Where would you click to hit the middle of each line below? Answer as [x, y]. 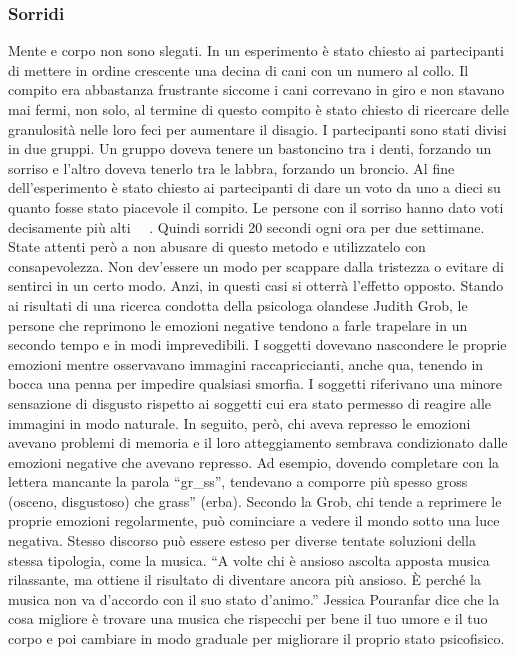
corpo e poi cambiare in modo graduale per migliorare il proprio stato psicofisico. [256, 638]
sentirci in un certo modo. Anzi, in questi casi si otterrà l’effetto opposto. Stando [256, 285]
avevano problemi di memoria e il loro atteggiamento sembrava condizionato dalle [258, 442]
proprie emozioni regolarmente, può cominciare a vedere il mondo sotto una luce [254, 520]
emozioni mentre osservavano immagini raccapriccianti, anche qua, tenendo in [246, 363]
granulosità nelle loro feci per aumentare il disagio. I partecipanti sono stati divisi [257, 128]
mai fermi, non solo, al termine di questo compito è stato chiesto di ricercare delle [258, 109]
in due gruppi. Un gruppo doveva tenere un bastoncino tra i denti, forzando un [250, 148]
